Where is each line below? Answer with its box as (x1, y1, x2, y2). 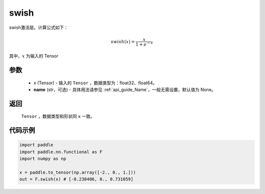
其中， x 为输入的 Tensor (9, 53, 59, 59)
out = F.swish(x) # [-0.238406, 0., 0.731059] (19, 176, 133, 182)
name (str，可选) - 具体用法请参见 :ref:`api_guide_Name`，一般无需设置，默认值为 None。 (33, 86, 216, 93)
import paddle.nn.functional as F (19, 149, 103, 154)
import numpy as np (19, 156, 66, 162)
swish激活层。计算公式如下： (9, 24, 68, 30)
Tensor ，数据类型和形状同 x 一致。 (21, 113, 95, 120)
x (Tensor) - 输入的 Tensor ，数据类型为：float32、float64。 (33, 80, 158, 86)
